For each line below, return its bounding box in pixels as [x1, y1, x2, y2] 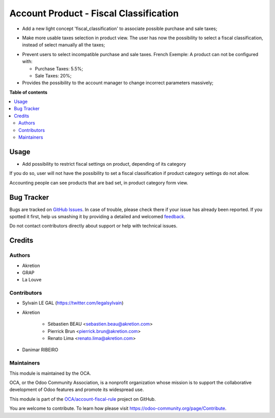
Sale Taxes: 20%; [35, 72, 72, 79]
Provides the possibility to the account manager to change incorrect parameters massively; [22, 80, 214, 86]
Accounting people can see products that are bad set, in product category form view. [9, 179, 188, 186]
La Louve [22, 277, 42, 283]
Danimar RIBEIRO [22, 347, 59, 353]
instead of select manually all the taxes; [22, 42, 105, 48]
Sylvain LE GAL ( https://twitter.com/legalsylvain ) [22, 300, 124, 306]
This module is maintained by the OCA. [9, 370, 91, 376]
